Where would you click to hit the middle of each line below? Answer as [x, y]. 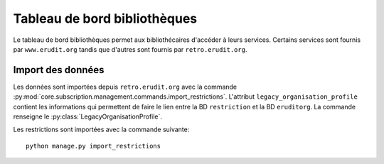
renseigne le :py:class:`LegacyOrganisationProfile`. [88, 116]
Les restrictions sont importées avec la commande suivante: [101, 130]
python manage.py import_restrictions [94, 146]
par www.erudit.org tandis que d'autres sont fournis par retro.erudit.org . [130, 49]
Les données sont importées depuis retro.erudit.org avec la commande [125, 87]
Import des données [59, 70]
